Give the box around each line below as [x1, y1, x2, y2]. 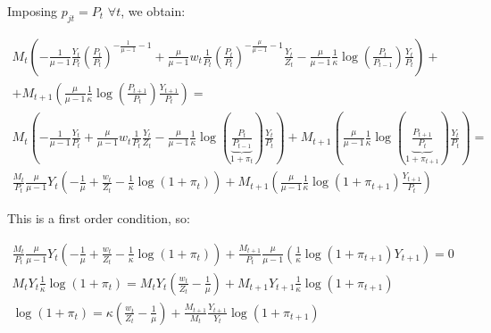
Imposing [7, 2, 58, 20]
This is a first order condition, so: [7, 209, 190, 228]
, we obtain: [121, 2, 186, 20]
